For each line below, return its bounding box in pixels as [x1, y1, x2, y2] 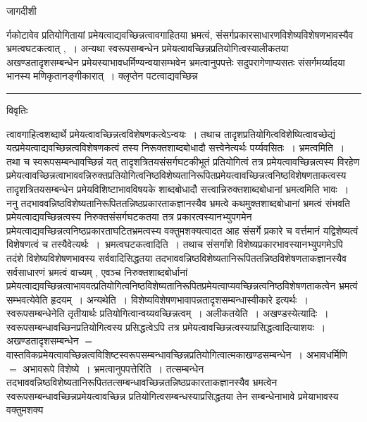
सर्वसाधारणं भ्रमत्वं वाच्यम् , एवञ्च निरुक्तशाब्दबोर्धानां [6, 264, 188, 279]
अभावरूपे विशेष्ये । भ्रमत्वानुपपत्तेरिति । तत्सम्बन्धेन [23, 361, 204, 376]
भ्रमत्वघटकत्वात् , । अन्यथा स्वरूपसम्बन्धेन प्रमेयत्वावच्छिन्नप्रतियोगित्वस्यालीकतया [6, 41, 289, 56]
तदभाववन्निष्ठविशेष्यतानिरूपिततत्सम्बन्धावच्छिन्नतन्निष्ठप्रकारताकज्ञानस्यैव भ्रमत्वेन [6, 375, 278, 390]
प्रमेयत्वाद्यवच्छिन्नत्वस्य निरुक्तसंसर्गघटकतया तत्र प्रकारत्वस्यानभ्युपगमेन [6, 209, 252, 224]
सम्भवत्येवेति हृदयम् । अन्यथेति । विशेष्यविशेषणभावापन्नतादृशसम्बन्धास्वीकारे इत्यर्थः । [6, 292, 309, 306]
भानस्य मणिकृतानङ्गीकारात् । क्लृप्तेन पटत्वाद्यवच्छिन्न [6, 68, 198, 83]
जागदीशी [6, 4, 37, 18]
